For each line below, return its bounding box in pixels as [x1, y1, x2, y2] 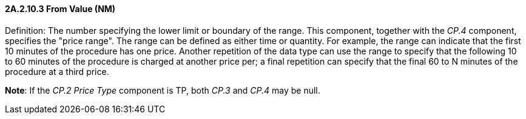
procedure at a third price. [5, 66, 109, 77]
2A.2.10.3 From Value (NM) [5, 4, 116, 14]
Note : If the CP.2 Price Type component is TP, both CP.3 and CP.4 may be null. [5, 85, 320, 95]
